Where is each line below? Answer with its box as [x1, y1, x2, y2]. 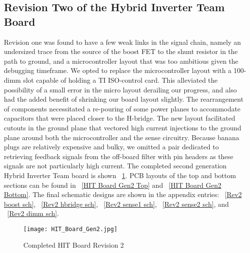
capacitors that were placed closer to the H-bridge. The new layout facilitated [4, 113, 235, 123]
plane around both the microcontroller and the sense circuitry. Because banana [4, 132, 239, 142]
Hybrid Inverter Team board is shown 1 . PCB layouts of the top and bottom [4, 170, 236, 180]
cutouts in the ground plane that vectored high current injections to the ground [4, 122, 242, 132]
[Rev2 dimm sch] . [7, 208, 59, 218]
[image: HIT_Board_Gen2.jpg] [23, 225, 118, 233]
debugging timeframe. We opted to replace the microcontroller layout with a [4, 65, 232, 75]
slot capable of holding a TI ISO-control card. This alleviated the [23, 74, 218, 85]
